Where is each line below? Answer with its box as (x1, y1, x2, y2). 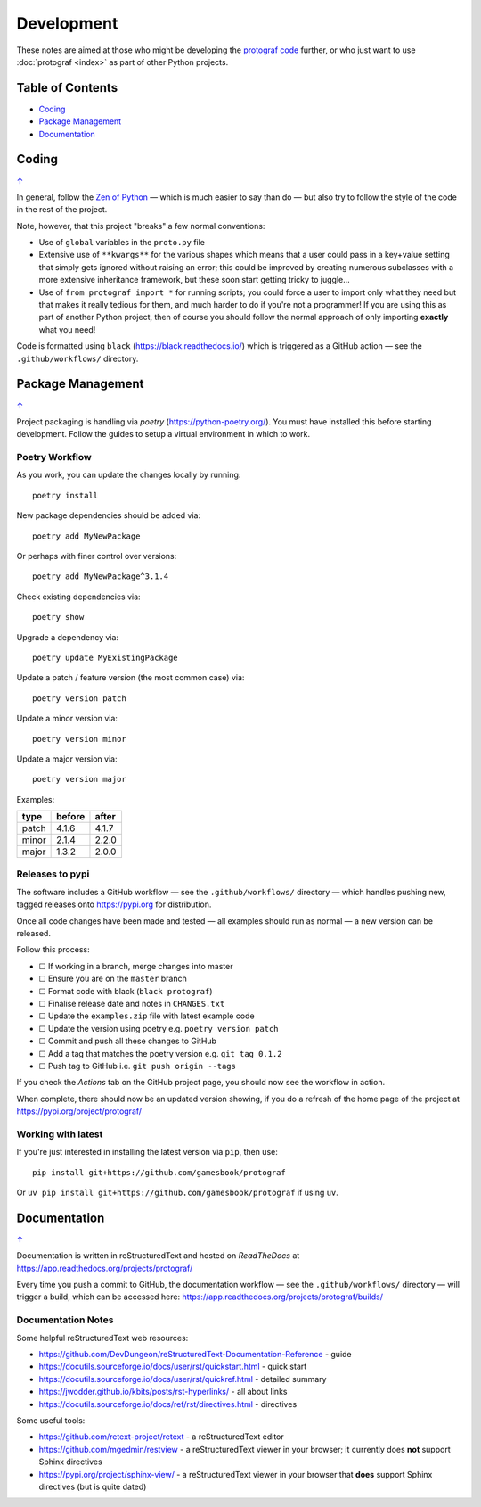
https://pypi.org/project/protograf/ (16, 1106, 143, 1116)
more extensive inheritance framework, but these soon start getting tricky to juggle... (38, 275, 351, 285)
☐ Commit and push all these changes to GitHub (38, 1035, 217, 1047)
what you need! (38, 324, 96, 334)
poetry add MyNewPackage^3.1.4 (32, 572, 169, 581)
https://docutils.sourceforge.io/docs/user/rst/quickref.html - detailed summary (38, 1373, 327, 1384)
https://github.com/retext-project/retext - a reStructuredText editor (38, 1431, 284, 1442)
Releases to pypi (16, 868, 90, 880)
